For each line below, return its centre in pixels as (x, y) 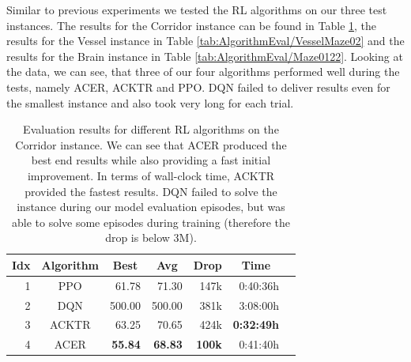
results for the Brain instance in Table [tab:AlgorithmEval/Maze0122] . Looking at (205, 56)
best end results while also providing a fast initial (151, 160)
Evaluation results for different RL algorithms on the (151, 129)
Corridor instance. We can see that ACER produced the (151, 144)
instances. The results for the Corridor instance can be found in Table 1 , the (192, 25)
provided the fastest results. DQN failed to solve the (151, 191)
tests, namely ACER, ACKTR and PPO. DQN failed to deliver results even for (198, 87)
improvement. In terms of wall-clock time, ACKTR (151, 175)
